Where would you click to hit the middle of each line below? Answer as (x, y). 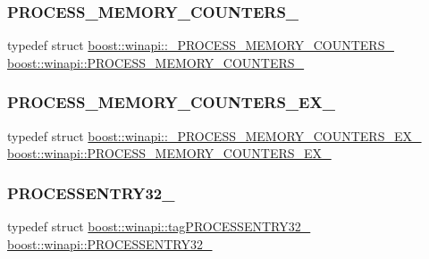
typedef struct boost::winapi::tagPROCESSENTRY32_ (159, 226)
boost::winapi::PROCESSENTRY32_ (110, 243)
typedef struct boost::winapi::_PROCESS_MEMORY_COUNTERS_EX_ (214, 135)
